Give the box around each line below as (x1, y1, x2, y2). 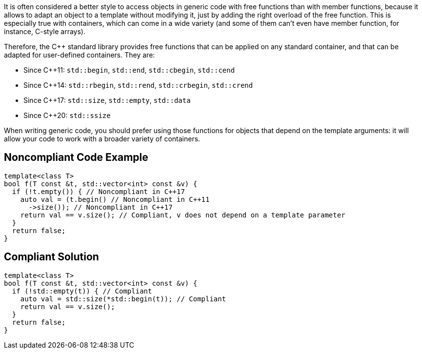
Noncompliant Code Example (4, 151, 148, 164)
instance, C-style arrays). (4, 27, 85, 36)
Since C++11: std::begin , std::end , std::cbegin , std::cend (23, 66, 235, 74)
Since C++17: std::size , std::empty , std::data (23, 96, 191, 104)
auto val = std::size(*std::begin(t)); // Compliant (20, 294, 226, 303)
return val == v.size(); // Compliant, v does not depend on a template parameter (20, 211, 345, 219)
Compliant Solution (4, 251, 99, 263)
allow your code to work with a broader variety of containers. (4, 135, 201, 143)
